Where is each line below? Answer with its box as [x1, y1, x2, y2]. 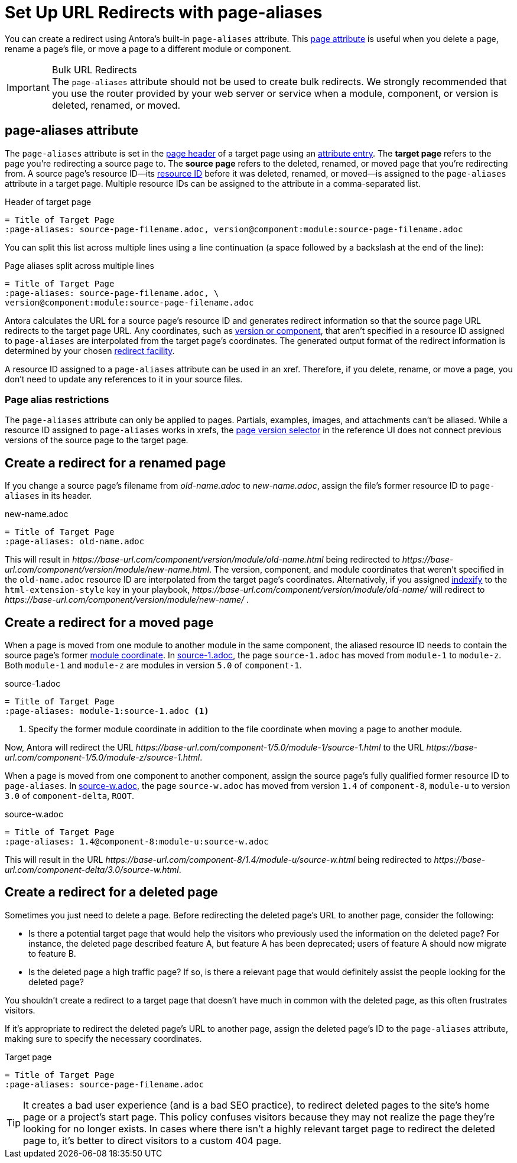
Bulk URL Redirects [51, 63, 137, 76]
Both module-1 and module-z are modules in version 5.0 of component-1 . [5, 660, 302, 671]
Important [6, 81, 50, 93]
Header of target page [5, 196, 92, 207]
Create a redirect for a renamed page [5, 455, 226, 470]
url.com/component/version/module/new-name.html [5, 564, 210, 575]
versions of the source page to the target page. [5, 435, 188, 446]
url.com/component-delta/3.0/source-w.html [5, 865, 179, 875]
